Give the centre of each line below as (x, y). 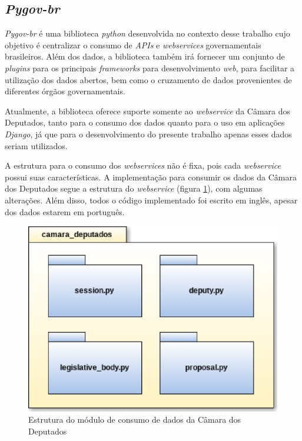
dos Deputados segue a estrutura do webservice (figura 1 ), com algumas (134, 188)
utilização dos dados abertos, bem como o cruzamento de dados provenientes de (148, 79)
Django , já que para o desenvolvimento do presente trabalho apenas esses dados (148, 134)
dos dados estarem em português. (65, 211)
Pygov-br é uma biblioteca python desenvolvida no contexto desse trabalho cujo (147, 33)
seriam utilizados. (36, 145)
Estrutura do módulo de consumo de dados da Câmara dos (135, 419)
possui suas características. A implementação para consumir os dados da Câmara (151, 177)
